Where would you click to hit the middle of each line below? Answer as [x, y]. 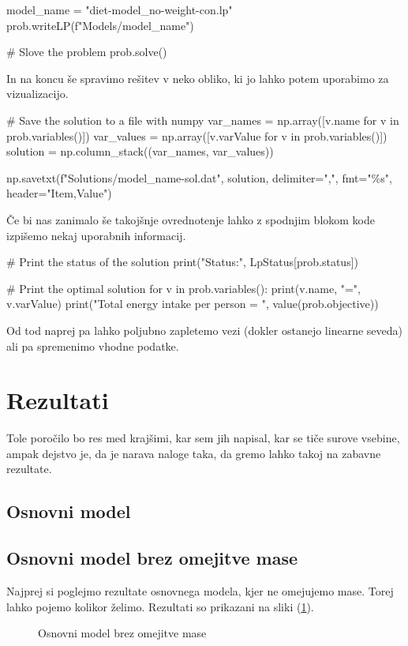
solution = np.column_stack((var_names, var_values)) [140, 151]
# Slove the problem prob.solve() [87, 52]
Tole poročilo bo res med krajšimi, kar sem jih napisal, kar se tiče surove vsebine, [203, 438]
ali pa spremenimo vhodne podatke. [93, 346]
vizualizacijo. [37, 94]
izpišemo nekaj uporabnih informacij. [96, 235]
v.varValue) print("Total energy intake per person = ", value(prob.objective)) [193, 304]
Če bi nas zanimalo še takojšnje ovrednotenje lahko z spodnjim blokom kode [191, 219]
